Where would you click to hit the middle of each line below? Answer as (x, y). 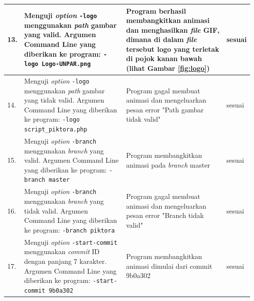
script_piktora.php (56, 129)
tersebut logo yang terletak (173, 49)
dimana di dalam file (161, 39)
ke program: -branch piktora (69, 229)
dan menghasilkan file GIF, (173, 30)
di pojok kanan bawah (164, 58)
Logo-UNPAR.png (66, 64)
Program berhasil (156, 11)
